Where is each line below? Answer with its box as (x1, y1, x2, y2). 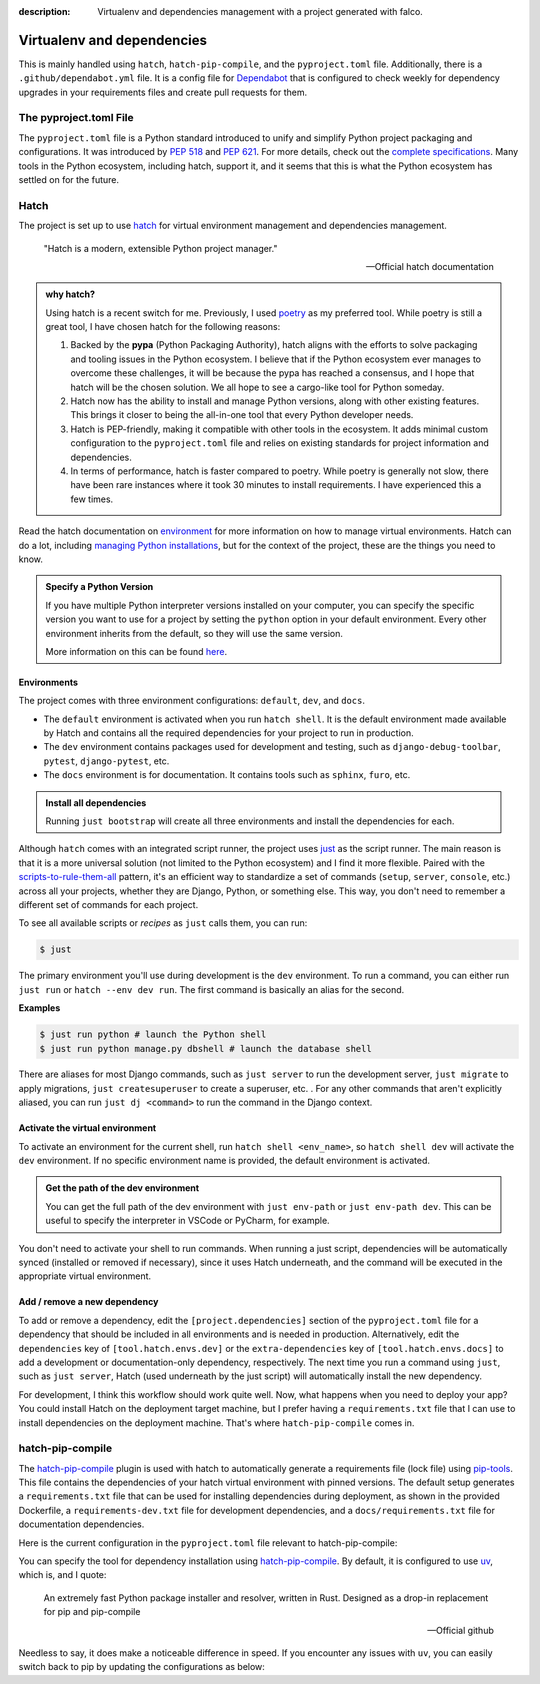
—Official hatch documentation (365, 260, 494, 272)
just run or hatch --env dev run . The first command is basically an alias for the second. (18, 983, 405, 995)
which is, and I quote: (18, 1569, 107, 1581)
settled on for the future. (18, 174, 120, 185)
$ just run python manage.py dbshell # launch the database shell (39, 1043, 372, 1054)
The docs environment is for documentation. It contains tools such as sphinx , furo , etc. (43, 769, 411, 781)
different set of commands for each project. (18, 898, 199, 910)
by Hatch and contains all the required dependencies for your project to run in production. (43, 727, 414, 739)
